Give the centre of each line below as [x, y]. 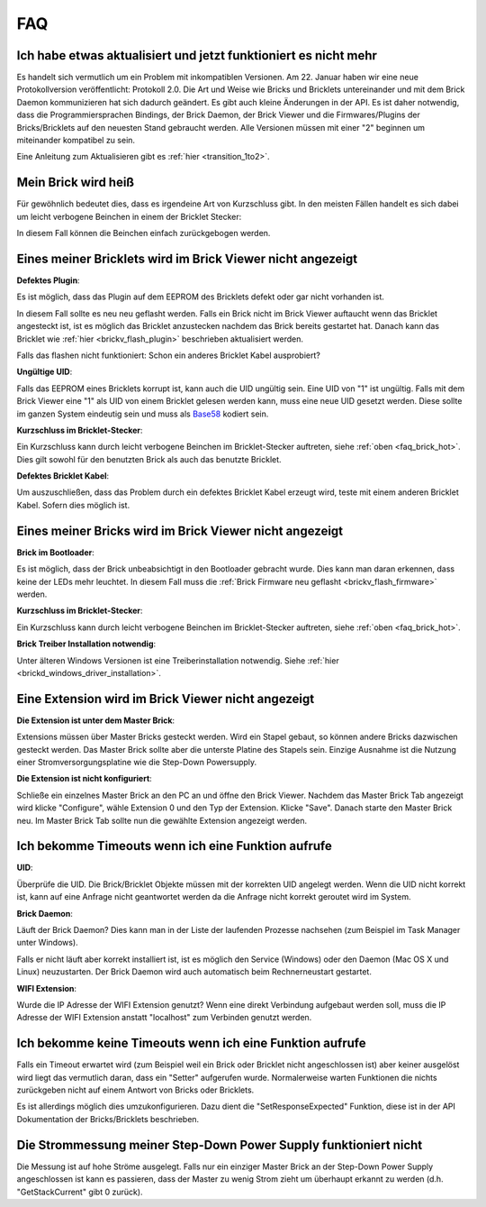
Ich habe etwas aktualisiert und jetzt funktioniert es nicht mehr [197, 55]
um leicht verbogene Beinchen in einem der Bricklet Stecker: [129, 216]
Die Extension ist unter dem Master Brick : [96, 720]
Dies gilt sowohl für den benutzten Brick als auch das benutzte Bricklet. [149, 459]
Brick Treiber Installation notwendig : [86, 644]
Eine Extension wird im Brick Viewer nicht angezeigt [166, 699]
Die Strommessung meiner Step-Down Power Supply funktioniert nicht [220, 1145]
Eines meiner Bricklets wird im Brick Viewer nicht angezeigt [187, 258]
